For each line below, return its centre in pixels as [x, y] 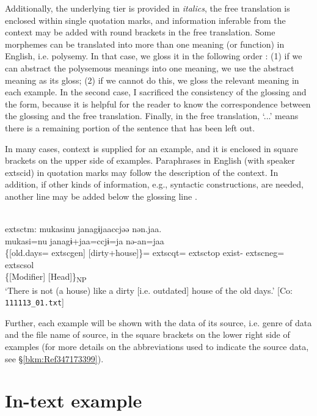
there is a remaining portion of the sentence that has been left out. [130, 127]
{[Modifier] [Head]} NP [46, 277]
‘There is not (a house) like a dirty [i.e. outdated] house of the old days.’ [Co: [149, 290]
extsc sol [20, 264]
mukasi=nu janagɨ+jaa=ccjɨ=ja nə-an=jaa [85, 240]
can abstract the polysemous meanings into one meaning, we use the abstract [150, 68]
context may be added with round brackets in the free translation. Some [140, 32]
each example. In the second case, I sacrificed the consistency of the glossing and [156, 92]
